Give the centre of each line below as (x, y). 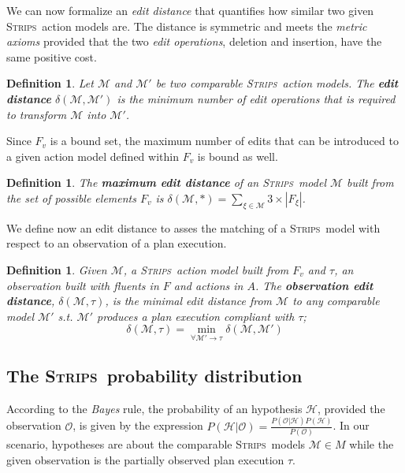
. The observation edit (314, 285)
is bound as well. (238, 156)
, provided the (351, 408)
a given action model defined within (93, 156)
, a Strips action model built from (206, 269)
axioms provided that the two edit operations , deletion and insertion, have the (194, 41)
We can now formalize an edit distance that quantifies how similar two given (190, 10)
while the (372, 443)
